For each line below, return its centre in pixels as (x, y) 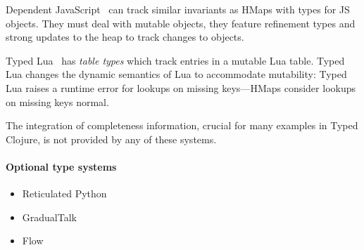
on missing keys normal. (57, 101)
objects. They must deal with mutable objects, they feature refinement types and (181, 23)
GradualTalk (49, 217)
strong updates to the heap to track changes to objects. (125, 37)
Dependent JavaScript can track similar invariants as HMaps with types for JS (178, 9)
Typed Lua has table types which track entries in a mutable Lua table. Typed (175, 60)
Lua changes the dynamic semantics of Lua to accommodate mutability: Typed (176, 74)
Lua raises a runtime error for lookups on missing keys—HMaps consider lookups (181, 87)
